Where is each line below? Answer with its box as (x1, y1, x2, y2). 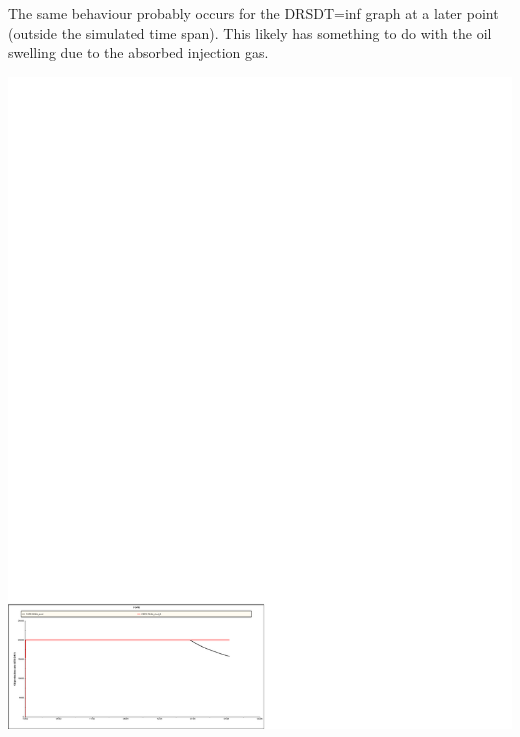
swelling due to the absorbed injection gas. (8, 42, 269, 63)
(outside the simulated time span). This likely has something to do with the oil (8, 22, 492, 43)
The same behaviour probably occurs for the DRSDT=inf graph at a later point (8, 3, 499, 23)
